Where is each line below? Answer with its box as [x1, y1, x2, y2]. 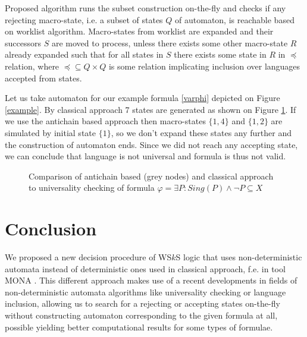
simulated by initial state [5, 126, 96, 138]
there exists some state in [174, 48, 267, 61]
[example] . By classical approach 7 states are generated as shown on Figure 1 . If [5, 103, 296, 115]
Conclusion [5, 216, 97, 241]
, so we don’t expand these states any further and [111, 126, 292, 138]
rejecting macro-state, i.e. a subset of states [5, 13, 163, 26]
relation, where [5, 59, 59, 72]
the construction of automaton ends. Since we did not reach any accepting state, [5, 138, 298, 150]
